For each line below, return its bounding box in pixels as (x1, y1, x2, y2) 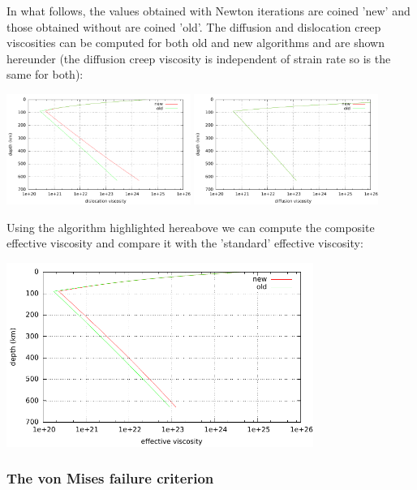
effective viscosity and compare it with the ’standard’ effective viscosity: (6, 234, 363, 251)
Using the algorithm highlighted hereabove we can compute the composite (6, 218, 375, 235)
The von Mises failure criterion (6, 468, 214, 488)
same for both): (6, 66, 84, 83)
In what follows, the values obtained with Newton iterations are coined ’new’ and (6, 2, 411, 19)
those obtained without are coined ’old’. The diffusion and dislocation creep (6, 18, 381, 35)
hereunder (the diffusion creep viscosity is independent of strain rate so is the (6, 49, 391, 67)
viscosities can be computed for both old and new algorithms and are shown (6, 34, 385, 51)
